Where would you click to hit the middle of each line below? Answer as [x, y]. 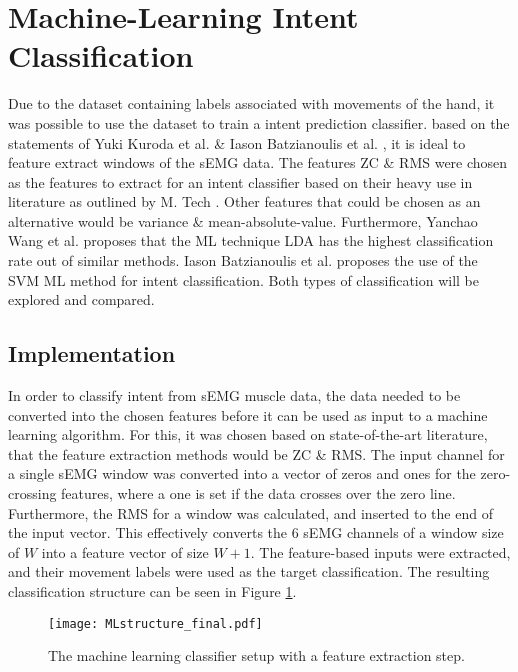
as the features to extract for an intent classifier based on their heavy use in [240, 181]
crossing [32, 493]
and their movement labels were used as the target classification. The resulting [249, 571]
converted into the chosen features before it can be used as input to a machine [248, 414]
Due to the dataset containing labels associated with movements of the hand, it [251, 103]
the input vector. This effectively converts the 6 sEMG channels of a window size [256, 532]
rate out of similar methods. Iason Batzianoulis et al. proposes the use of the [243, 260]
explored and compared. [81, 299]
